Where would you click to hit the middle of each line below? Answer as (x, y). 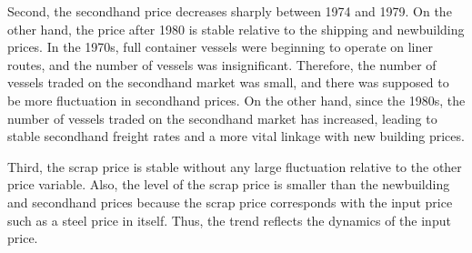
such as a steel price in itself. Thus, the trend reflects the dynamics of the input (229, 220)
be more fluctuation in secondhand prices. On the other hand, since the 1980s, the (236, 100)
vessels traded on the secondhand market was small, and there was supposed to (228, 82)
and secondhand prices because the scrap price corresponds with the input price (230, 202)
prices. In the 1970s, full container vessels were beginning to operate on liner (221, 47)
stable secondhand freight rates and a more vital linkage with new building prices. (236, 136)
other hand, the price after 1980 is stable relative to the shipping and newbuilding (236, 29)
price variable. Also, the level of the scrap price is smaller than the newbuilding (229, 184)
